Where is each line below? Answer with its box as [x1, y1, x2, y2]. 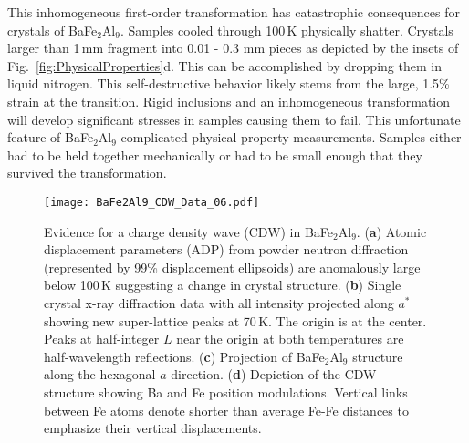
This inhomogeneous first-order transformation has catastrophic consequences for [7, 3, 460, 21]
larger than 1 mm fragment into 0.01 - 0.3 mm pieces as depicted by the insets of [7, 38, 459, 57]
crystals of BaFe [7, 20, 98, 39]
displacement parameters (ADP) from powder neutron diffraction [44, 240, 409, 259]
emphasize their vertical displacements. [44, 418, 262, 438]
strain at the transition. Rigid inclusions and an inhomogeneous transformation [7, 91, 451, 110]
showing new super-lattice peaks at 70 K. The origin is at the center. [44, 311, 427, 330]
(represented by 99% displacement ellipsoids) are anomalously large [44, 257, 421, 276]
